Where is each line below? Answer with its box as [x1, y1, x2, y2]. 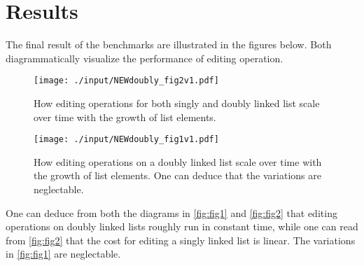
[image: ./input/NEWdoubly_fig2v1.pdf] [34, 76, 219, 86]
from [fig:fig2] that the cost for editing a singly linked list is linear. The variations [6, 232, 356, 247]
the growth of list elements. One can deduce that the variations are [34, 168, 321, 183]
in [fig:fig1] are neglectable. [6, 246, 121, 261]
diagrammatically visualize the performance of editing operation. [6, 50, 283, 65]
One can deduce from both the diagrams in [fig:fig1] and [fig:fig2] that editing [6, 205, 337, 220]
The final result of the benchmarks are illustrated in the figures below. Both [6, 37, 332, 52]
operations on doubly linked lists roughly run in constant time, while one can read [6, 219, 358, 234]
